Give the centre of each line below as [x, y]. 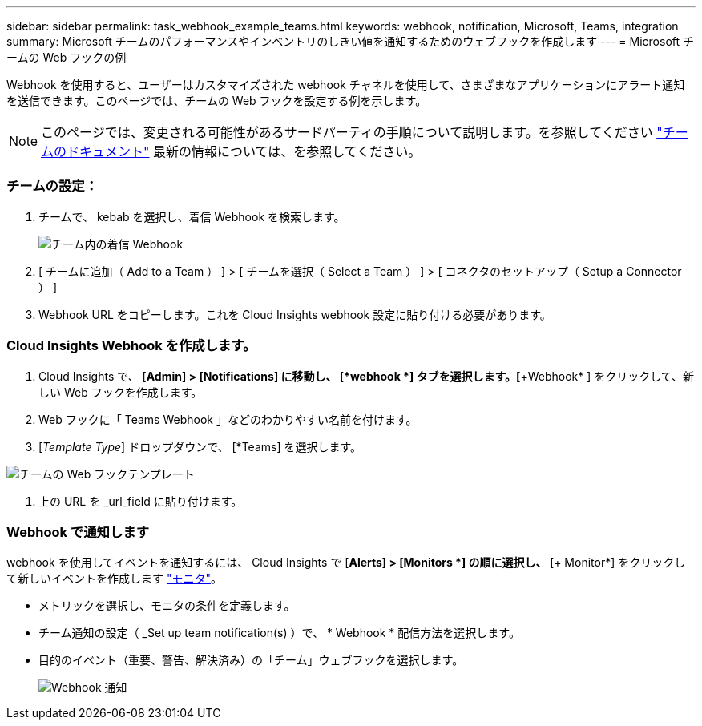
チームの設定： [52, 186]
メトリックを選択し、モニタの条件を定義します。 [167, 606]
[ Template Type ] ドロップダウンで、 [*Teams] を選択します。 [200, 446]
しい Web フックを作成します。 [121, 392]
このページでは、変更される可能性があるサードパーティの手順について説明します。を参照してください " [352, 132]
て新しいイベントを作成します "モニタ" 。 [114, 579]
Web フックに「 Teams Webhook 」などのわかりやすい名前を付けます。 [228, 419]
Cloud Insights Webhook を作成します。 [131, 346]
